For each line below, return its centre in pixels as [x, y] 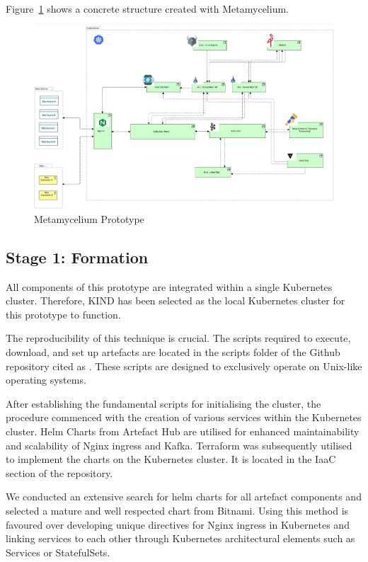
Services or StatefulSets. [58, 552]
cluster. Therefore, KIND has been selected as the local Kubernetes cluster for [176, 300]
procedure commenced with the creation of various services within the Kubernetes [184, 417]
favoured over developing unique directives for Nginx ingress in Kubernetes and [178, 524]
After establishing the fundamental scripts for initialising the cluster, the [163, 403]
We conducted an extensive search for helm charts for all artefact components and [184, 497]
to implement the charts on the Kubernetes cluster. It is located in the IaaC [171, 459]
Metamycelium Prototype [89, 218]
